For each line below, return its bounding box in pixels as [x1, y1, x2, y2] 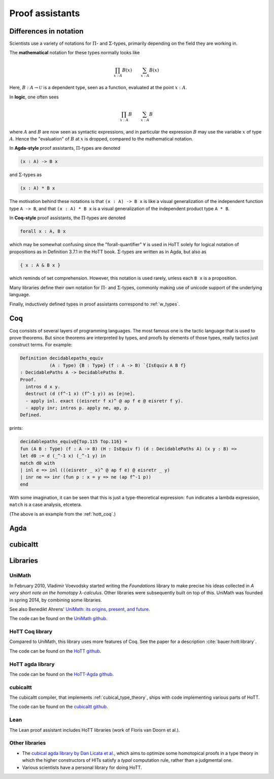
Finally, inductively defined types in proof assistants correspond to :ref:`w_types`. [9, 301, 180, 307]
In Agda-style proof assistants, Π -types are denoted [9, 145, 120, 151]
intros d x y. [25, 384, 61, 389]
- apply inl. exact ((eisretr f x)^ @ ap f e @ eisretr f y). [25, 398, 184, 403]
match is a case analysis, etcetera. [9, 501, 82, 507]
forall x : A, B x [20, 228, 66, 234]
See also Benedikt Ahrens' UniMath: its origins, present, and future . [9, 606, 150, 612]
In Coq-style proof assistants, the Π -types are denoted [9, 215, 126, 221]
